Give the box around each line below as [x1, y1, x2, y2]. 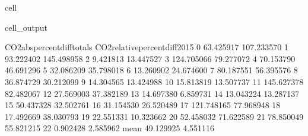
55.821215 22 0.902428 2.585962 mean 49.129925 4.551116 [5, 122, 215, 134]
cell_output [5, 21, 47, 33]
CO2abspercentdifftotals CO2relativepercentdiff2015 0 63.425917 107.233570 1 [5, 41, 288, 53]
